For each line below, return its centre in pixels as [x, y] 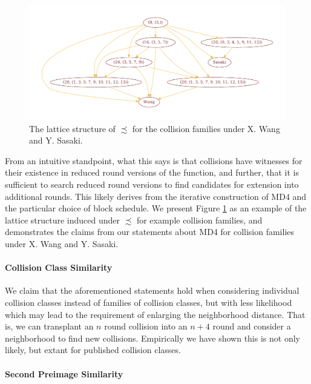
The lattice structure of [72, 128]
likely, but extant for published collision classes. [93, 350]
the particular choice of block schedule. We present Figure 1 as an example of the [156, 208]
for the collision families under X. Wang [206, 128]
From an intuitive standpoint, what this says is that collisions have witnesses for [154, 160]
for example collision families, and [199, 220]
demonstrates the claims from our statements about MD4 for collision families [150, 232]
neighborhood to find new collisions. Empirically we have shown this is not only [152, 338]
